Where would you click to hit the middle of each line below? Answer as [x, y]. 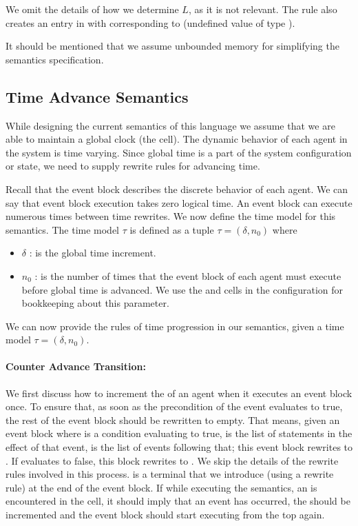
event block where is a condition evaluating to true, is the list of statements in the [179, 433]
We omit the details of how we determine [92, 9]
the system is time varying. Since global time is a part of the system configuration [179, 152]
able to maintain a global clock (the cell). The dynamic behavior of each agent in [177, 139]
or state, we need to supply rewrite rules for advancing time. [133, 166]
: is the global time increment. [93, 253]
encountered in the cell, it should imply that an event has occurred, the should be [178, 501]
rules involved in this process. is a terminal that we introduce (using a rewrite [170, 474]
